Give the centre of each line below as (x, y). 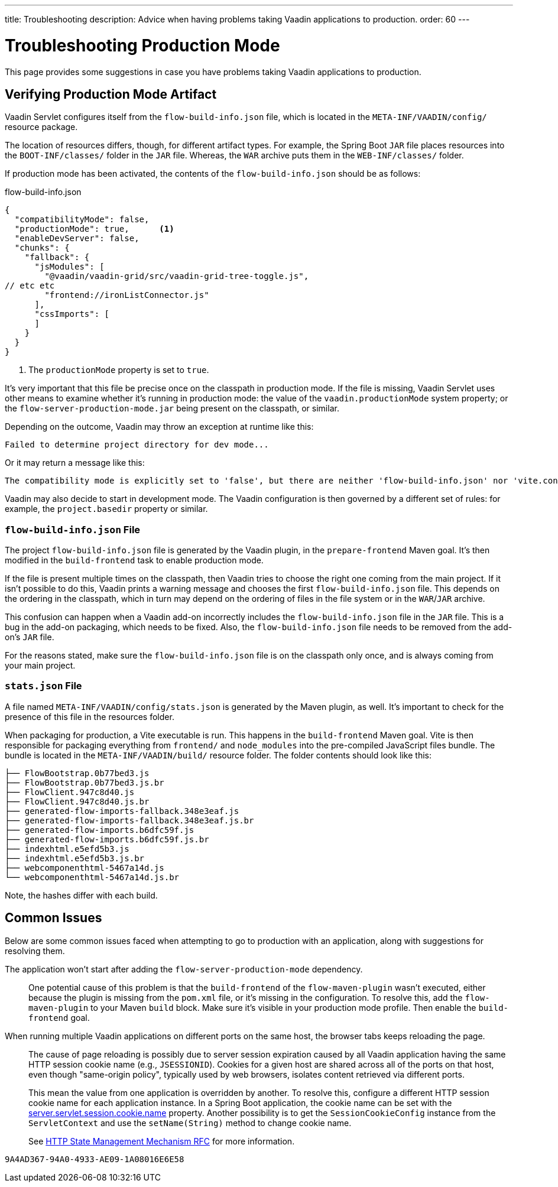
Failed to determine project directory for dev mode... (137, 445)
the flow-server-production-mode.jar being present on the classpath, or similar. (172, 408)
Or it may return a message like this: (75, 463)
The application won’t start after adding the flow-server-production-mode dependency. (184, 969)
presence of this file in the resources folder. (90, 716)
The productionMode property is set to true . (119, 370)
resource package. (41, 127)
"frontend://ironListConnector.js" (127, 295)
